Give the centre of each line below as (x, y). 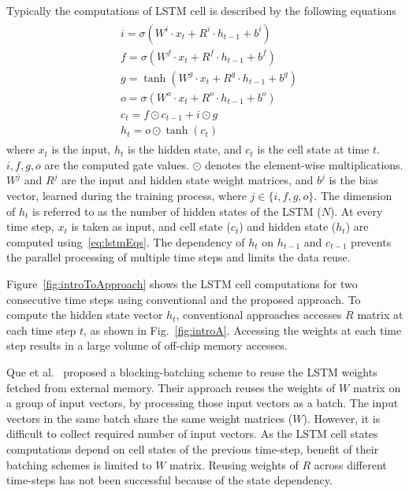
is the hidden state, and (184, 149)
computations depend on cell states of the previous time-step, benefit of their (193, 449)
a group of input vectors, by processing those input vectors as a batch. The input (203, 403)
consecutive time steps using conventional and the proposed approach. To (184, 299)
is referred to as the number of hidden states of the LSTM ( (177, 211)
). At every (356, 211)
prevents (371, 241)
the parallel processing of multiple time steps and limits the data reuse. (178, 257)
